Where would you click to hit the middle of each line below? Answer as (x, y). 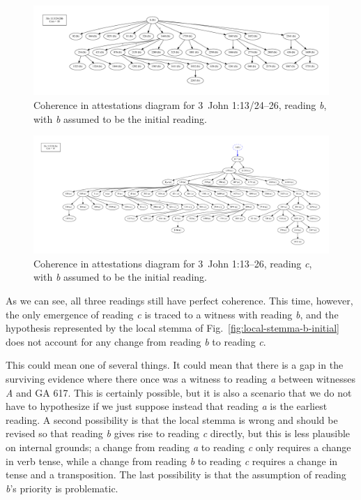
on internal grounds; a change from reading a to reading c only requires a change (178, 447)
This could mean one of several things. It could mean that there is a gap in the (175, 365)
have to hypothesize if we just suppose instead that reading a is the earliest (167, 406)
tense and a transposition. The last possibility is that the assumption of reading (176, 475)
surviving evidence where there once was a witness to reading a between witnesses (181, 378)
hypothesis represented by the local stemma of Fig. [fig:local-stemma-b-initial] (172, 328)
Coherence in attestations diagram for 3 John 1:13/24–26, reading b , (180, 104)
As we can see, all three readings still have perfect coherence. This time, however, (179, 301)
